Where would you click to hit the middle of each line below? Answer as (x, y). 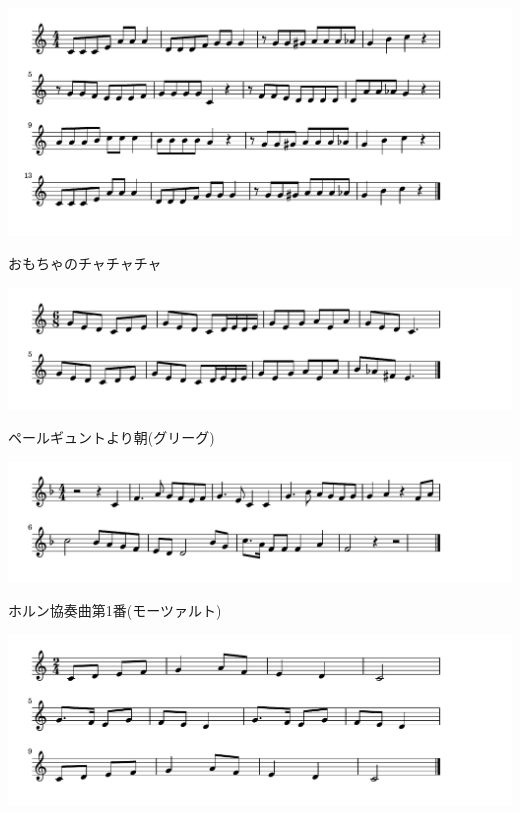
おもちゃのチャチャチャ (85, 263)
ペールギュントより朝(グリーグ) (111, 436)
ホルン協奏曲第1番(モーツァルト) (115, 610)
